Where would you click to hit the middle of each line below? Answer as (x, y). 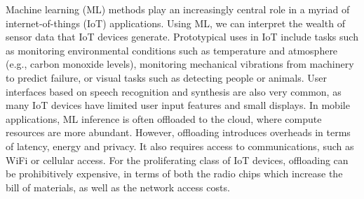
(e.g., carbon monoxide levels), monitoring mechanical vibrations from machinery (180, 64)
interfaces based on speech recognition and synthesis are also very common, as (174, 91)
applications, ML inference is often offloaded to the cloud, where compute (164, 118)
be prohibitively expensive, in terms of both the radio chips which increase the (174, 174)
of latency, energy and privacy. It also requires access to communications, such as (180, 146)
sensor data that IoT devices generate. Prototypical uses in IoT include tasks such (182, 37)
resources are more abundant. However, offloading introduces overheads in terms (178, 132)
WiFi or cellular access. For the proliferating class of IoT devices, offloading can (177, 160)
